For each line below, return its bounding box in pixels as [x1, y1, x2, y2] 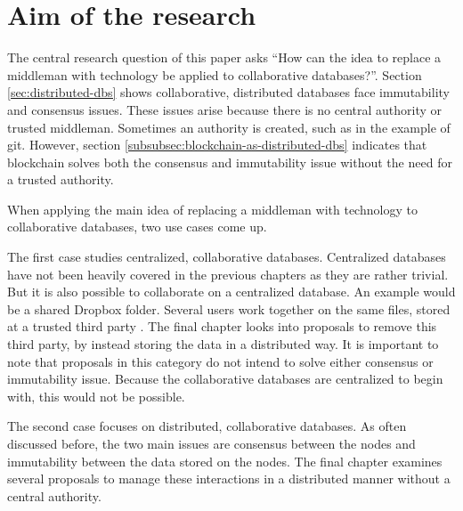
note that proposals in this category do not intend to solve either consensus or [7, 352, 434, 370]
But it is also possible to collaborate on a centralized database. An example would [7, 282, 456, 301]
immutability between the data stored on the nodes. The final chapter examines [7, 451, 443, 470]
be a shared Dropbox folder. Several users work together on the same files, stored [7, 299, 451, 318]
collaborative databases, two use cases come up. [7, 217, 267, 236]
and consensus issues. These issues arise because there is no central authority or [7, 100, 443, 118]
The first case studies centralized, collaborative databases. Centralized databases [7, 247, 446, 266]
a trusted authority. [7, 170, 114, 189]
